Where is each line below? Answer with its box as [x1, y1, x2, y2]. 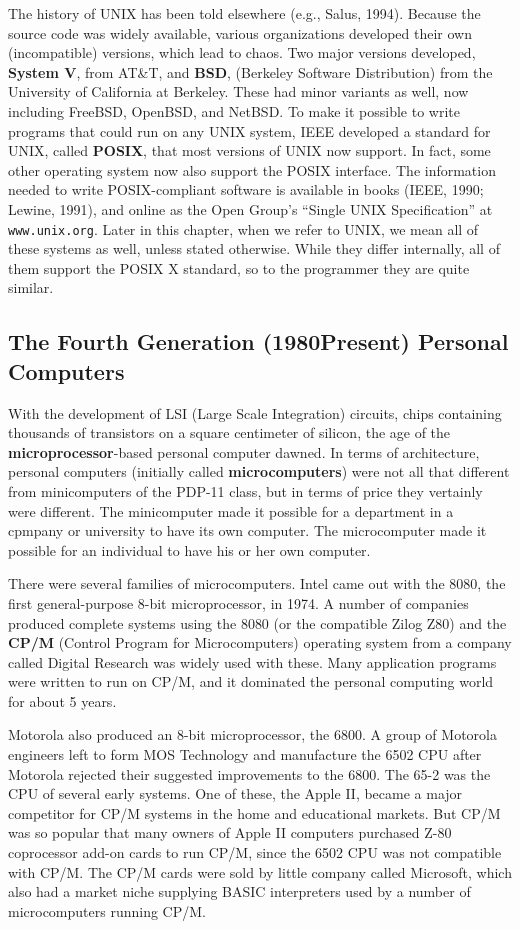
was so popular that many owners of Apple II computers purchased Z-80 [8, 822, 452, 843]
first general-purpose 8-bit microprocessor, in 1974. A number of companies [8, 592, 469, 613]
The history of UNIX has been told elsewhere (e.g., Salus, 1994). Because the [8, 3, 481, 23]
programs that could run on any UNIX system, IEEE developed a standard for [8, 120, 491, 141]
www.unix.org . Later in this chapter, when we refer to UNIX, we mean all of [8, 218, 479, 239]
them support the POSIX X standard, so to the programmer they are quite [8, 257, 470, 278]
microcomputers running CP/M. [8, 900, 206, 921]
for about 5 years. [8, 690, 117, 711]
